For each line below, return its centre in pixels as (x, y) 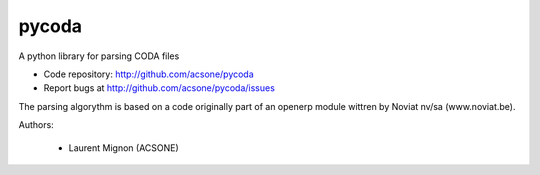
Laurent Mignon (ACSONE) (123, 147)
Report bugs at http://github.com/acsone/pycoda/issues (159, 88)
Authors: (36, 125)
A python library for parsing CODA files (99, 56)
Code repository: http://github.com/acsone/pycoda (148, 74)
